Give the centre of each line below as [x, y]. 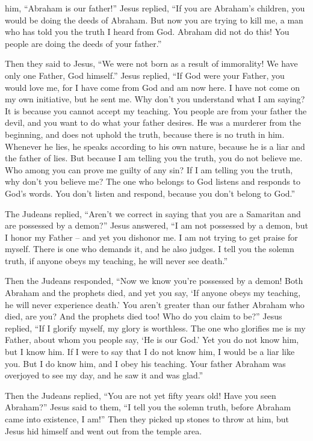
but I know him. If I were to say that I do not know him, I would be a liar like [150, 352]
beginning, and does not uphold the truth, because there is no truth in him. [145, 134]
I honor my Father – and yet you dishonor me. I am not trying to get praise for [151, 237]
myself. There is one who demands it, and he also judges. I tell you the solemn [150, 249]
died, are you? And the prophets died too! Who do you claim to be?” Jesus [144, 316]
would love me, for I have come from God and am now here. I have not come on [153, 87]
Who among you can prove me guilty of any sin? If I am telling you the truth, [149, 169]
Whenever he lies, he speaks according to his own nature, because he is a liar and [155, 146]
